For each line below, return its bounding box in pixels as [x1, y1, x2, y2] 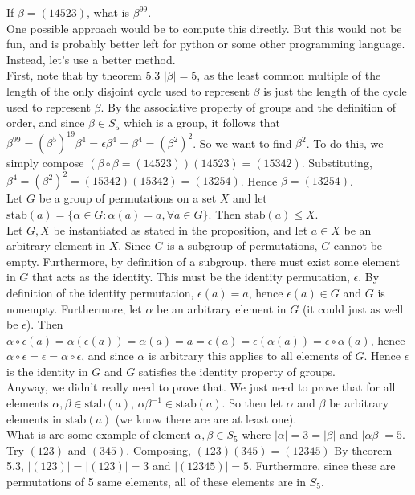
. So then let [222, 395, 283, 411]
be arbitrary [329, 395, 389, 411]
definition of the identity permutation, [6, 284, 194, 301]
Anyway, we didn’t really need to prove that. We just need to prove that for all [6, 378, 396, 395]
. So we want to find [193, 134, 292, 151]
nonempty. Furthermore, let [6, 300, 142, 317]
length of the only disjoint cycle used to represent [6, 82, 250, 99]
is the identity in [6, 362, 88, 379]
